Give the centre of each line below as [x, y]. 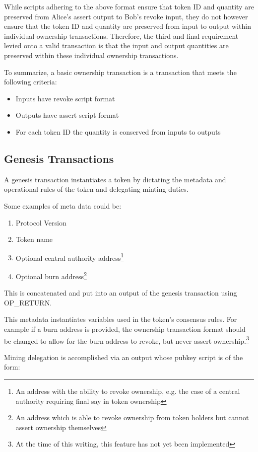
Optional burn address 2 [51, 275]
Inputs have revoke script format [65, 98]
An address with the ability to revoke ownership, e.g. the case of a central [128, 391]
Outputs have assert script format [67, 115]
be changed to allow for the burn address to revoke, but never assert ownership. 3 [127, 340]
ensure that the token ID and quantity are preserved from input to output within [128, 26]
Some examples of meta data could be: [63, 205]
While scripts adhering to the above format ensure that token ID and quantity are [129, 6]
